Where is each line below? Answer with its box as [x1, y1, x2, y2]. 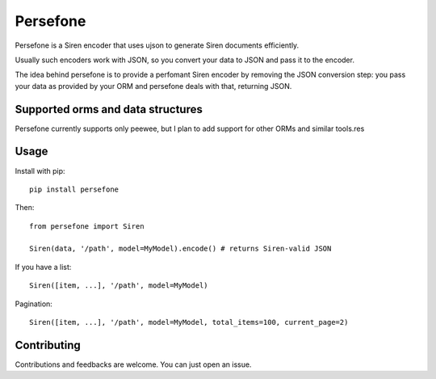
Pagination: [15, 299, 52, 309]
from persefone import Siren [29, 221, 145, 230]
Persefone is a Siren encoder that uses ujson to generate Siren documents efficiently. [15, 40, 300, 50]
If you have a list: [15, 262, 72, 272]
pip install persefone [29, 184, 119, 194]
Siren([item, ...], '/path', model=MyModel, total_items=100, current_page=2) [29, 318, 349, 327]
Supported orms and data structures [15, 102, 203, 116]
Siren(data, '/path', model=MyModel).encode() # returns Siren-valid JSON [29, 244, 332, 254]
